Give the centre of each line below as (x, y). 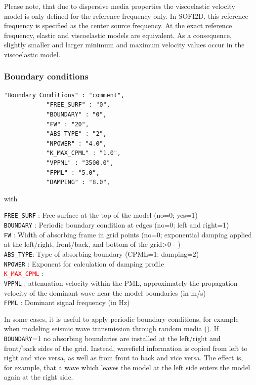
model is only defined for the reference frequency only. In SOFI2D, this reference (126, 16)
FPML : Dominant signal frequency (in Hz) (67, 302)
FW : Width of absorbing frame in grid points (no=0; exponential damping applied (128, 234)
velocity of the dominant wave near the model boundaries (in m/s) (105, 292)
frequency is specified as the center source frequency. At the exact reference (118, 25)
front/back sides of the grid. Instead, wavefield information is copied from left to (126, 348)
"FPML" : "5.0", (73, 173)
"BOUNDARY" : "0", (76, 114)
